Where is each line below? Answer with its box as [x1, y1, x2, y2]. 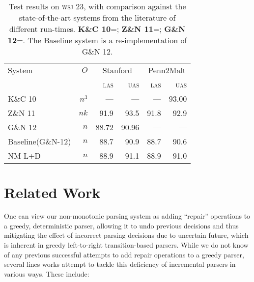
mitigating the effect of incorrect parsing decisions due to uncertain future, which [4, 230, 249, 240]
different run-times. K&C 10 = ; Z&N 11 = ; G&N [9, 23, 186, 34]
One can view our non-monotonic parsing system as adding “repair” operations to [4, 211, 251, 221]
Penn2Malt [148, 64, 186, 76]
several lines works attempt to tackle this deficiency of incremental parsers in [4, 259, 236, 269]
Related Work [4, 182, 101, 202]
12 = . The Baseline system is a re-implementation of [7, 34, 187, 46]
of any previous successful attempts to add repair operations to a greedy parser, [4, 249, 244, 259]
